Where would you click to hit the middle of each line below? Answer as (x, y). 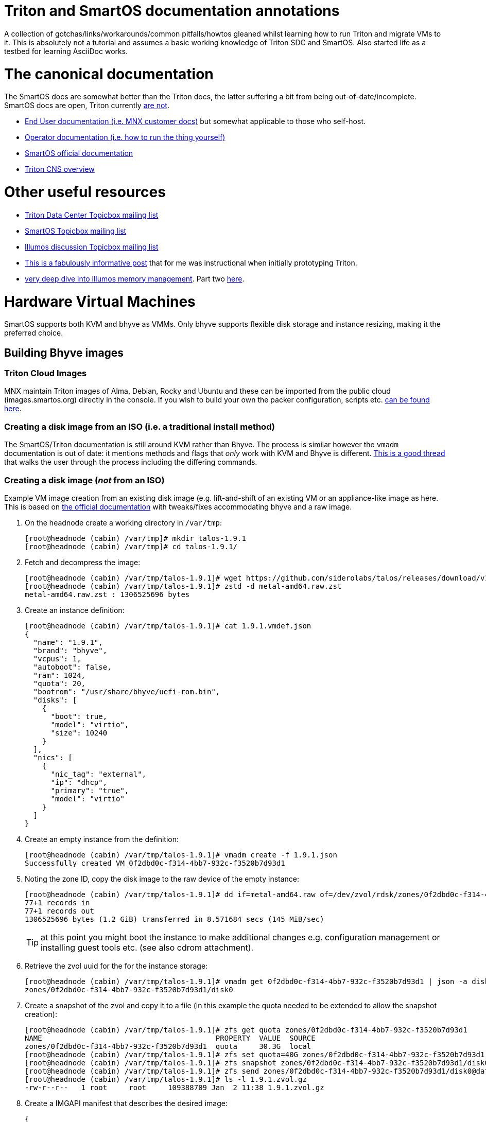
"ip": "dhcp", (79, 782)
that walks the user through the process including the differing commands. (131, 462)
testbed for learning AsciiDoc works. (66, 51)
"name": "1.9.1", (68, 642)
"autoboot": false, (72, 667)
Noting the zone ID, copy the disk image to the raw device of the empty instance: (162, 879)
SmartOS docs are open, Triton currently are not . (87, 106)
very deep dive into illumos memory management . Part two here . (135, 278)
